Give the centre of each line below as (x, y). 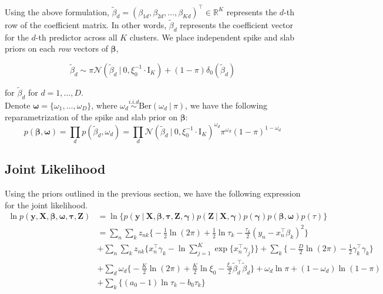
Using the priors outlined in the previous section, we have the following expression (153, 193)
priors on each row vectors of (56, 48)
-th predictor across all (76, 37)
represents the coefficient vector (237, 24)
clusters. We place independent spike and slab (212, 37)
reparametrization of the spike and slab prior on (91, 116)
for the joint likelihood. (46, 205)
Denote (18, 105)
